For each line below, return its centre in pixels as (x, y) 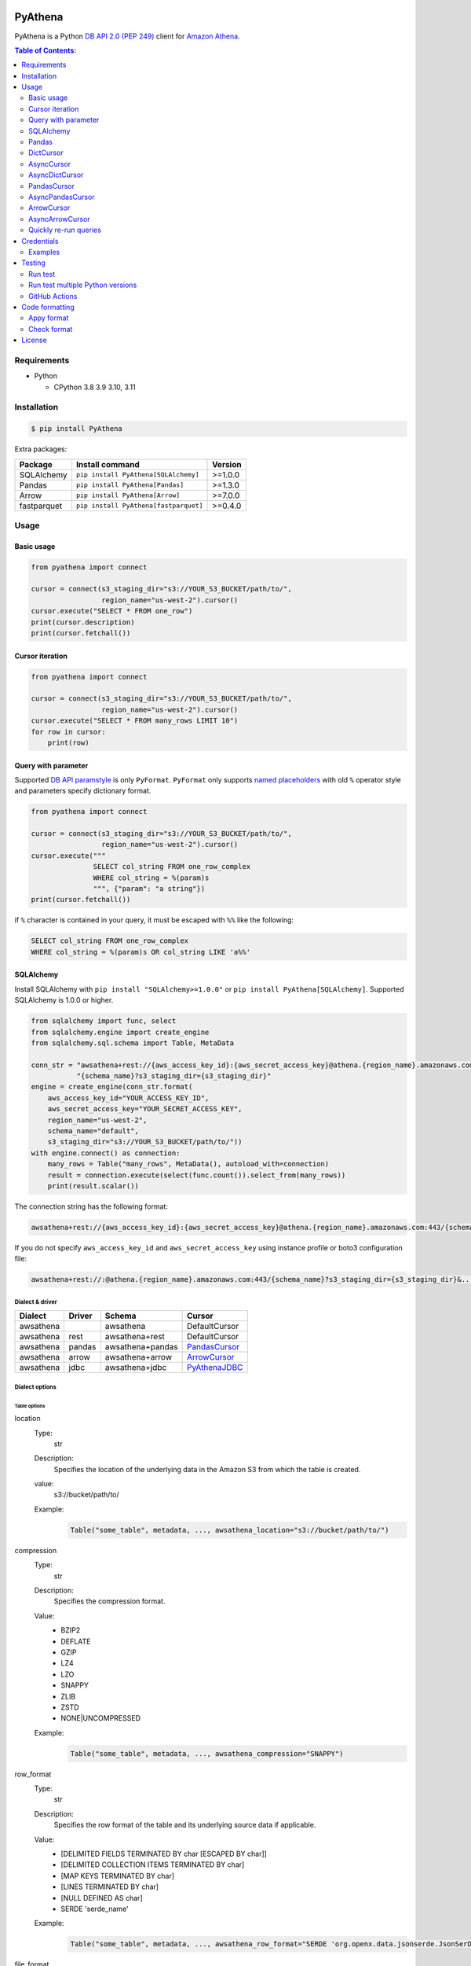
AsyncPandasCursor (62, 197)
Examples (44, 252)
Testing (34, 263)
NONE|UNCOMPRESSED (101, 1718)
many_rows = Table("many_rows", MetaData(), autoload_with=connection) (188, 1164)
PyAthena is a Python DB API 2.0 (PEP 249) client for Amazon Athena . (127, 36)
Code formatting (48, 307)
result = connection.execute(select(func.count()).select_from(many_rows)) (197, 1175)
